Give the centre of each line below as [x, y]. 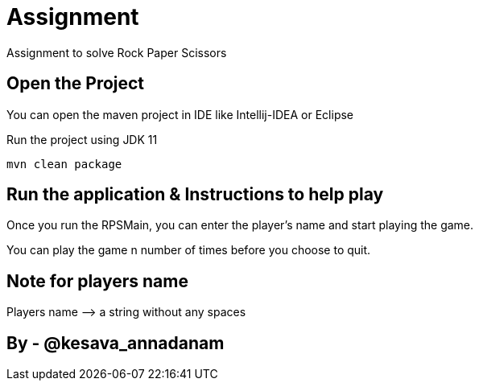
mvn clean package [64, 164]
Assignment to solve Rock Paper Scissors [117, 52]
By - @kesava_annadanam [116, 343]
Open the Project [76, 84]
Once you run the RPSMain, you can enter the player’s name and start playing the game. [240, 225]
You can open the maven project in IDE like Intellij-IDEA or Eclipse [180, 114]
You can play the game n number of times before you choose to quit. [189, 250]
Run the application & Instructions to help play [195, 195]
